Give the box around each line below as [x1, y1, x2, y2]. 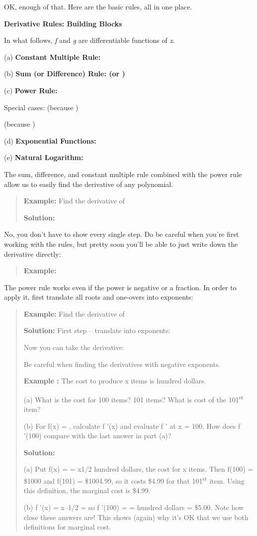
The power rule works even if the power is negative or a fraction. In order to [4, 282, 237, 292]
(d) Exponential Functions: [4, 135, 96, 146]
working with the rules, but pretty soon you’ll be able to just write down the [4, 238, 238, 249]
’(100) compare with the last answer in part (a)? [23, 430, 171, 441]
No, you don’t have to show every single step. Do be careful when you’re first [4, 229, 239, 239]
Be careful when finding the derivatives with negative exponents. [23, 358, 221, 369]
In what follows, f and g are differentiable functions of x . [4, 35, 175, 45]
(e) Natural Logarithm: [4, 152, 84, 163]
